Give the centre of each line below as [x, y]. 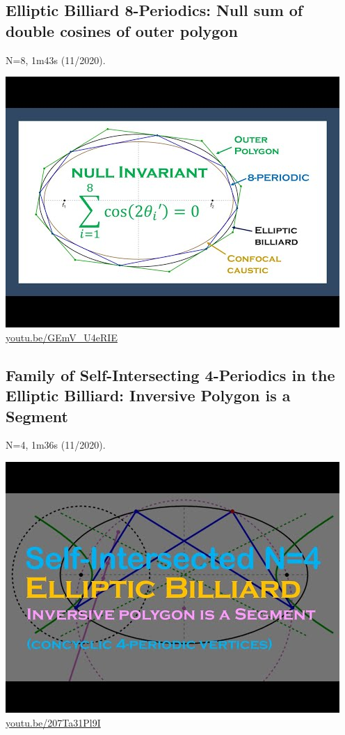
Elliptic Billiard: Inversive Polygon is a [148, 395]
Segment [37, 416]
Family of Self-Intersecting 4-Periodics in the [170, 374]
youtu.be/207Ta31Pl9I [53, 722]
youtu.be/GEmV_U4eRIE [62, 337]
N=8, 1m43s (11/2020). [56, 60]
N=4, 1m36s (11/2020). [56, 445]
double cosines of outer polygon [122, 30]
